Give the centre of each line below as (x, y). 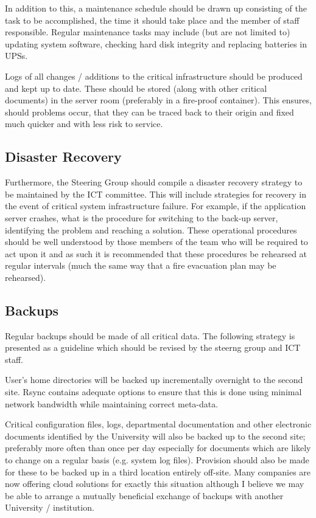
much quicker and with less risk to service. (84, 124)
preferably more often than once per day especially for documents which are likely (158, 448)
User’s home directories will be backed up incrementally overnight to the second (154, 380)
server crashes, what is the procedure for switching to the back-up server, (142, 217)
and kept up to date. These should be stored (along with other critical (136, 88)
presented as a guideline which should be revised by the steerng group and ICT (153, 347)
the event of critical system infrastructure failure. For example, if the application (156, 206)
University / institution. (50, 507)
